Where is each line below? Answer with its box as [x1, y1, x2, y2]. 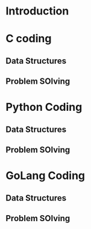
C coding [5, 32, 52, 46]
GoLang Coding [5, 169, 86, 183]
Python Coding [5, 101, 83, 114]
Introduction [5, 4, 69, 18]
